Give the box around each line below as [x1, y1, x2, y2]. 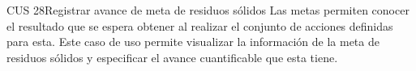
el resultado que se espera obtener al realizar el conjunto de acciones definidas [6, 17, 393, 34]
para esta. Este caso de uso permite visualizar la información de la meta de [6, 33, 380, 50]
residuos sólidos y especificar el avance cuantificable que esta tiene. [6, 48, 338, 65]
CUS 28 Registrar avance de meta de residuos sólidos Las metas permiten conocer [6, 2, 410, 18]
